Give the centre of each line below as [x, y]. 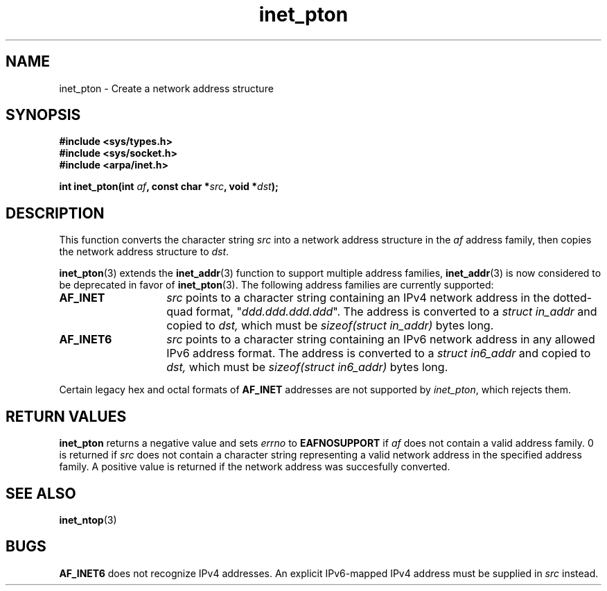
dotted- [572, 298]
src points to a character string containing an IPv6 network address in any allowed [381, 340]
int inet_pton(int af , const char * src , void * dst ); [169, 187]
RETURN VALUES [66, 416]
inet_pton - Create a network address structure [166, 88]
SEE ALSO [41, 493]
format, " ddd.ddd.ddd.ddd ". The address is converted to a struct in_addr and [396, 312]
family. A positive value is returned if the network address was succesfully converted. [255, 467]
